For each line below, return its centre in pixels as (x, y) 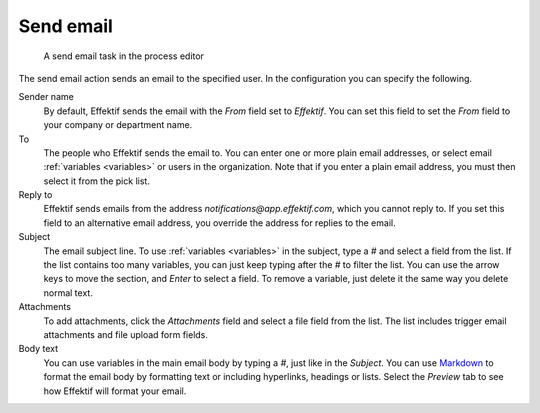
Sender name (46, 97)
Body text (38, 349)
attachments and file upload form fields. (126, 334)
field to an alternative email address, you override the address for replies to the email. (219, 222)
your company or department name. (118, 125)
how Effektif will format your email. (115, 391)
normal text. (68, 292)
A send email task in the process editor (124, 56)
